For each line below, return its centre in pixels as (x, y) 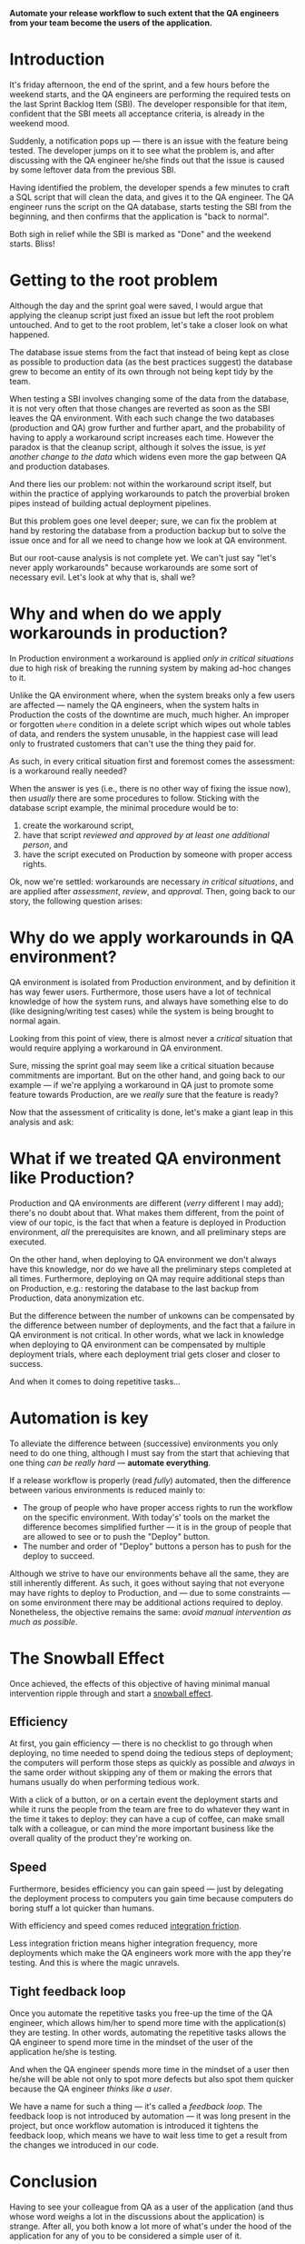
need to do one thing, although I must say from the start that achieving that (150, 1452)
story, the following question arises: (76, 901)
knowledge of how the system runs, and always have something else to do (149, 1001)
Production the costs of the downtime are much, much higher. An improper (149, 714)
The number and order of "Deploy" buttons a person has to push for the (157, 1546)
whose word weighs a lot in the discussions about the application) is (137, 2216)
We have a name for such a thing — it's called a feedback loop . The (136, 2106)
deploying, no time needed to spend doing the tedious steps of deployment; (151, 1753)
